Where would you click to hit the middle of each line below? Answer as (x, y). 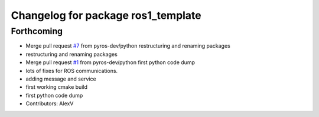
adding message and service (61, 79)
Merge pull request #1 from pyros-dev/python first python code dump (110, 62)
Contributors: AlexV (50, 103)
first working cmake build (57, 87)
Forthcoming (37, 31)
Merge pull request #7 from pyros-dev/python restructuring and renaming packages (128, 46)
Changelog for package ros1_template (106, 15)
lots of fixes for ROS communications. (72, 71)
